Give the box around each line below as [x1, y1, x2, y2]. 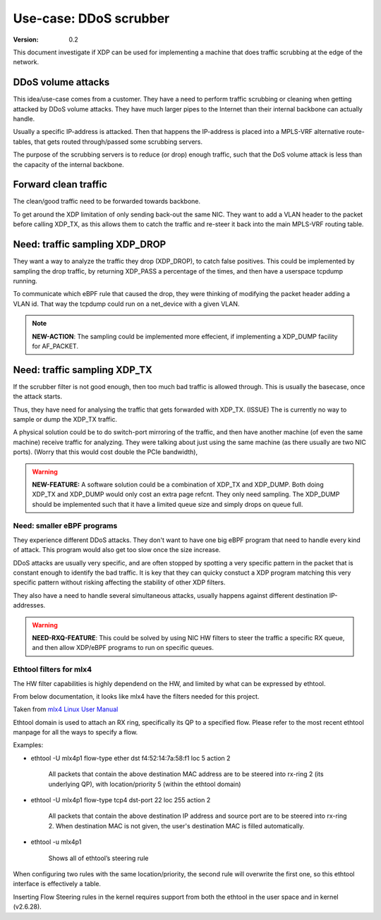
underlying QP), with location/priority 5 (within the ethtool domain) [48, 780, 241, 788]
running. [13, 276, 38, 285]
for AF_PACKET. [32, 342, 79, 350]
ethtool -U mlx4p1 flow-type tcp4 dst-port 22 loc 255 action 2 [30, 796, 211, 804]
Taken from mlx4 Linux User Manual [13, 705, 119, 713]
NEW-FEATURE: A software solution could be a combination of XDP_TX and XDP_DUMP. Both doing [32, 480, 324, 489]
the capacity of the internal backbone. [13, 160, 124, 168]
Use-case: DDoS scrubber [13, 11, 170, 26]
